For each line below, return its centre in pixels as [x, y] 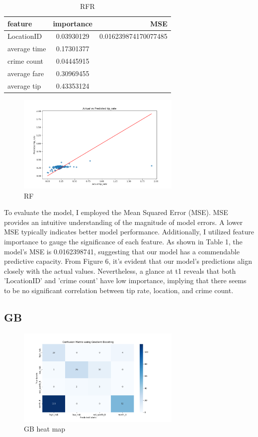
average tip [24, 85]
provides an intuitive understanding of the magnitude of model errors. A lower [124, 222]
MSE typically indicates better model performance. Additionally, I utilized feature [129, 232]
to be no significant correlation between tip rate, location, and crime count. [119, 290]
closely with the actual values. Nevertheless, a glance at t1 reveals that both [120, 271]
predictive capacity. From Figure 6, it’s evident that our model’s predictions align [128, 261]
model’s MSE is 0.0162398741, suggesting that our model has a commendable [122, 251]
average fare [26, 73]
